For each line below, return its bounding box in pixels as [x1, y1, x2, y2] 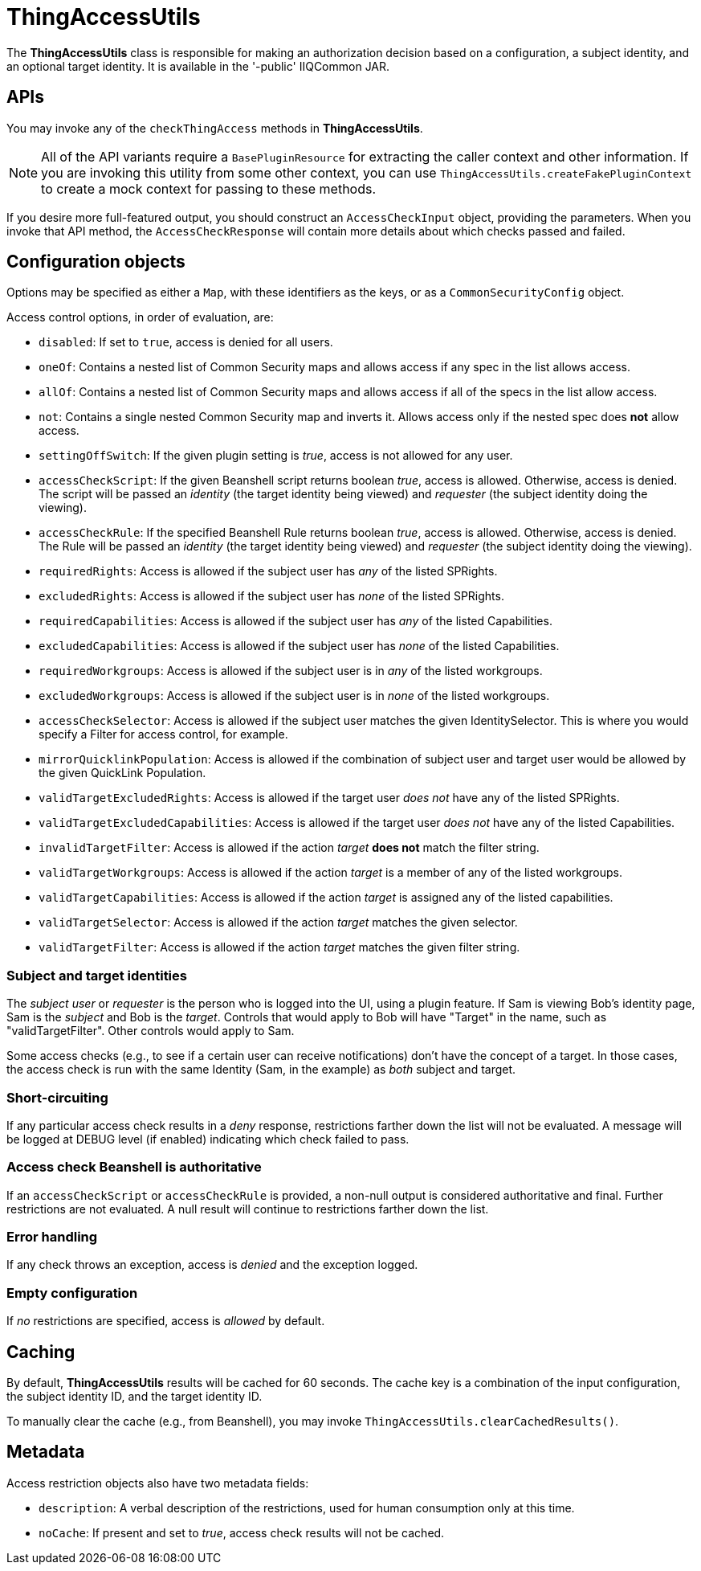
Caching [6, 1341, 75, 1362]
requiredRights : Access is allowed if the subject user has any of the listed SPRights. [39, 564, 498, 579]
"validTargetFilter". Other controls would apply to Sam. [6, 1024, 295, 1038]
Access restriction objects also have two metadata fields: [6, 1475, 309, 1490]
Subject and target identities [6, 967, 187, 984]
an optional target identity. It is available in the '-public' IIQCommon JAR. [6, 59, 390, 73]
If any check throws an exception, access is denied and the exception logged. [6, 1258, 418, 1272]
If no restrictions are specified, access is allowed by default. [6, 1314, 325, 1328]
